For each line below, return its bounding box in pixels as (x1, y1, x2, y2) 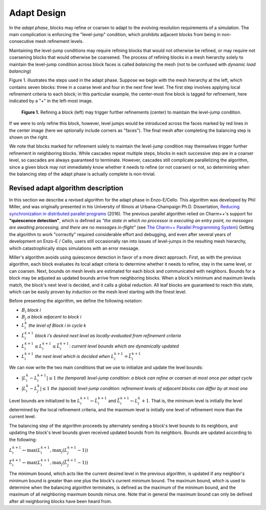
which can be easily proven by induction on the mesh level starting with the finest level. (9, 289, 187, 295)
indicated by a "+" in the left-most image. (9, 98, 93, 104)
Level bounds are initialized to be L (9, 398, 81, 404)
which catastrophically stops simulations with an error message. (9, 245, 140, 251)
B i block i (21, 307, 41, 314)
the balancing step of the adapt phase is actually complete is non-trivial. (9, 171, 156, 177)
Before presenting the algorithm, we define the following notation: (9, 298, 143, 304)
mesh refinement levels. (35, 39, 84, 44)
